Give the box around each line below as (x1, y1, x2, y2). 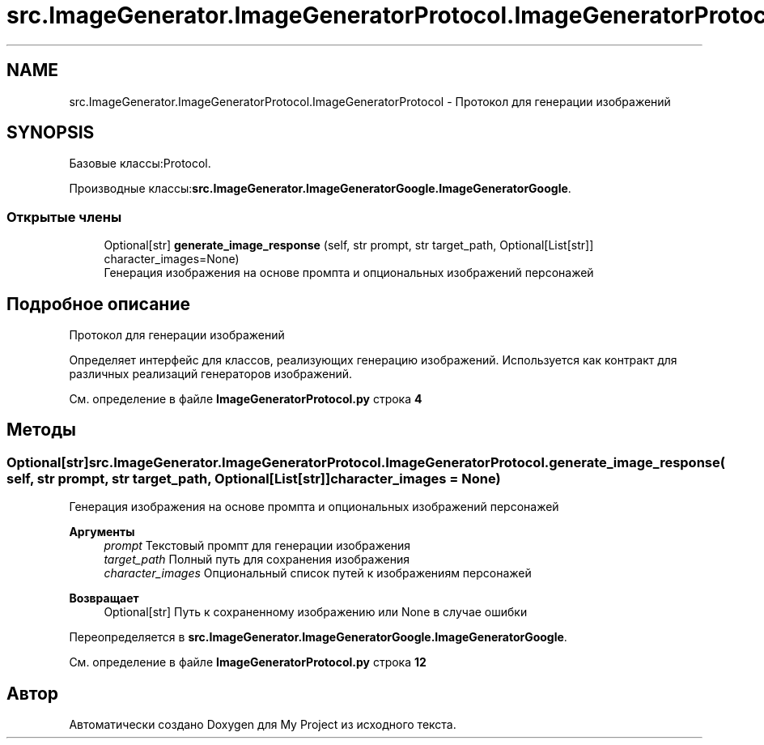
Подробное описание (6, 293, 190, 314)
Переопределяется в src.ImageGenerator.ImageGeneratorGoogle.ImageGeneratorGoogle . (69, 630, 567, 645)
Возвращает (69, 591, 139, 606)
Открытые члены (6, 208, 122, 225)
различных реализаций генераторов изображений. (69, 367, 353, 381)
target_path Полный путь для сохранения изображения (104, 552, 410, 567)
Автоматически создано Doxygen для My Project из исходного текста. (69, 717, 456, 732)
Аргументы (69, 525, 135, 539)
